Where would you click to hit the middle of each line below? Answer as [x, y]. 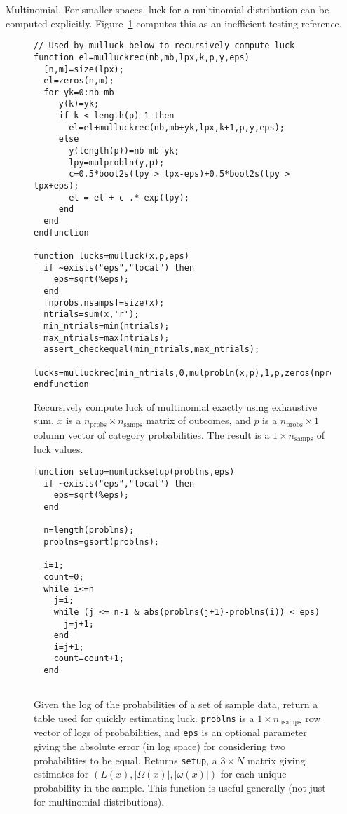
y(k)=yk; [79, 104]
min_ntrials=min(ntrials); [107, 326]
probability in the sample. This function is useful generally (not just [180, 787]
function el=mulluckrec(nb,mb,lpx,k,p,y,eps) [142, 57]
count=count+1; [89, 659]
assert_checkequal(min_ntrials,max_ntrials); [152, 350]
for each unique [253, 774]
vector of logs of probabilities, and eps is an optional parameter [170, 732]
